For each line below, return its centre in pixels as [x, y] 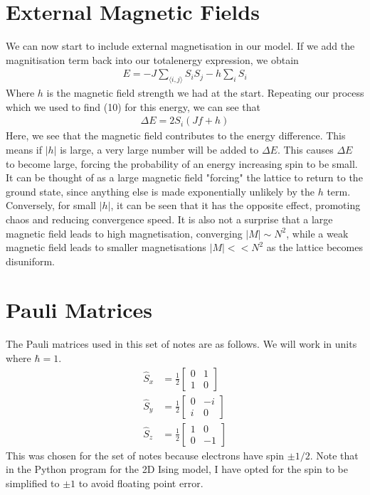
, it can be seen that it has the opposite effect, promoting [236, 205]
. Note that [334, 455]
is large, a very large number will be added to [159, 149]
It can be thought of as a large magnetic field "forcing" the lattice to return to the [184, 177]
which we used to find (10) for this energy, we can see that [133, 106]
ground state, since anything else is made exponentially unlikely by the [160, 191]
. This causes [305, 149]
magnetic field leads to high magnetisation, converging [124, 233]
